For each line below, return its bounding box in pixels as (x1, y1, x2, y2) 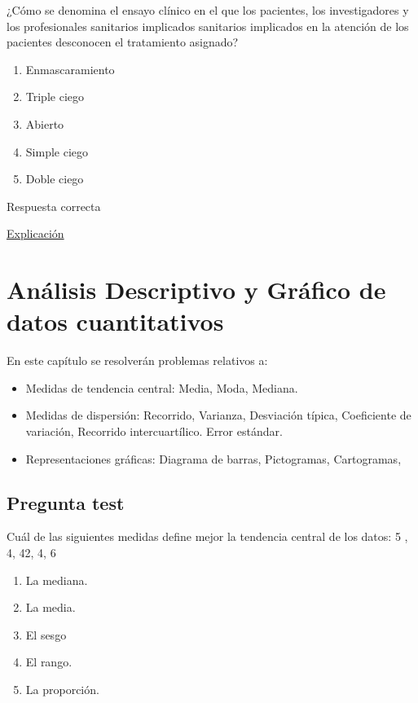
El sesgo (25, 626, 67, 643)
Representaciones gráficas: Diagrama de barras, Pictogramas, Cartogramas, (25, 450, 402, 467)
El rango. (25, 653, 73, 670)
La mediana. (25, 571, 88, 588)
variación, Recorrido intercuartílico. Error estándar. (25, 423, 283, 440)
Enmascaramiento (25, 60, 115, 77)
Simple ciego (25, 143, 89, 160)
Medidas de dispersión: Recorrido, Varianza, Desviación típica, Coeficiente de (25, 406, 411, 424)
